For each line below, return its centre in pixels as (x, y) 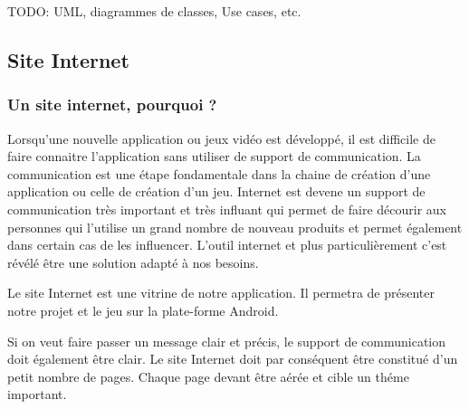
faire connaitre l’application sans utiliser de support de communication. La (214, 156)
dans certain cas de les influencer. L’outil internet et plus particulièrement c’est (227, 245)
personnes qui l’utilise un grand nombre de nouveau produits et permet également (235, 227)
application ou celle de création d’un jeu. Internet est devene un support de (216, 191)
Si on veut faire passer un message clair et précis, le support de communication (227, 341)
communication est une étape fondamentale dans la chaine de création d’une (219, 173)
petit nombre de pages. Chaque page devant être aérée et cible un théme (208, 376)
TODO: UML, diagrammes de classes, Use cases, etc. (154, 11)
